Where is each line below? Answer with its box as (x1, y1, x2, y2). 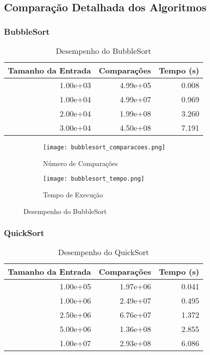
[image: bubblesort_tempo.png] (43, 175, 145, 183)
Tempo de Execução (43, 189, 103, 199)
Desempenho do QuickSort (58, 246, 149, 258)
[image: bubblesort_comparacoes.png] (43, 144, 166, 151)
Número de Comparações (43, 158, 118, 168)
